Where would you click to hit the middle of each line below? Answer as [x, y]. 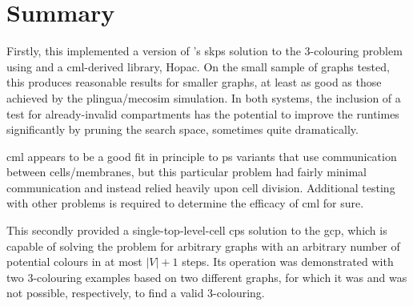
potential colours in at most [74, 262]
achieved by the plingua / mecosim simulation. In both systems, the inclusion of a [204, 97]
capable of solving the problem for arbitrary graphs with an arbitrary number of [203, 246]
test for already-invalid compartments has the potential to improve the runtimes [203, 113]
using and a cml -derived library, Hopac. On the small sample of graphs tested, [198, 66]
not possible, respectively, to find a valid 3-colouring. [136, 293]
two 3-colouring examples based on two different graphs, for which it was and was [207, 277]
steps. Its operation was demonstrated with [288, 262]
